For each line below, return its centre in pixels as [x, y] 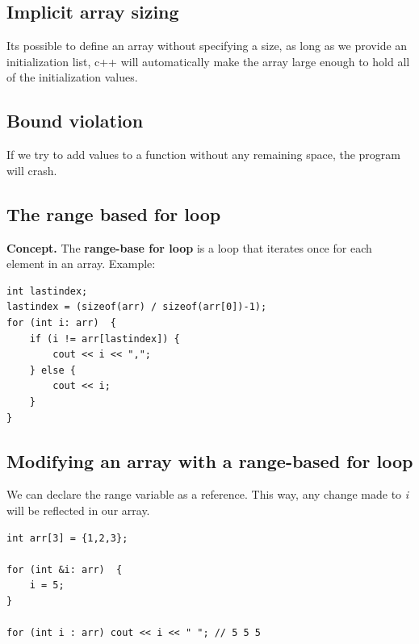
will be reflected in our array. [78, 510]
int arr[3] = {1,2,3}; [67, 538]
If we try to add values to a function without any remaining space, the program [203, 155]
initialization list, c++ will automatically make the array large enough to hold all [208, 61]
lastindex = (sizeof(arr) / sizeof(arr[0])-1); [137, 307]
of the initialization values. [72, 77]
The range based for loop [114, 213]
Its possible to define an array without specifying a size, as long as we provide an [207, 46]
